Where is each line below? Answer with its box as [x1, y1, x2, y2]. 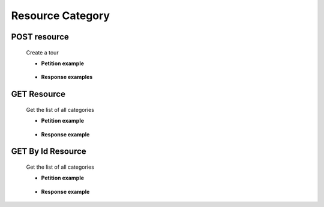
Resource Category [11, 9, 110, 22]
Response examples [41, 74, 93, 81]
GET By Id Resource [11, 147, 86, 157]
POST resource [11, 32, 69, 42]
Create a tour [26, 48, 59, 56]
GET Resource [11, 89, 66, 99]
